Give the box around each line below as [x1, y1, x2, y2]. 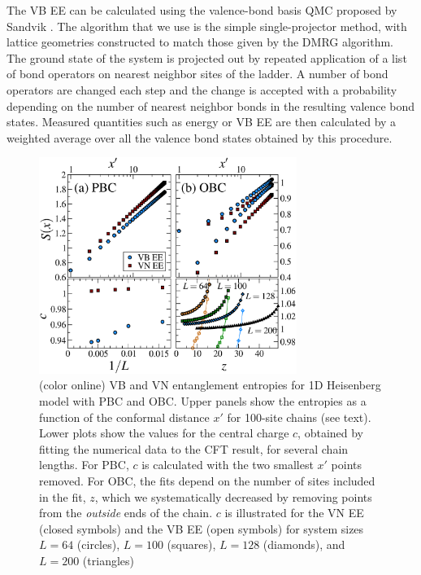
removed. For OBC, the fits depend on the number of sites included [39, 472, 375, 489]
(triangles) [82, 551, 134, 568]
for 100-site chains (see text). [227, 408, 371, 425]
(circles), [76, 536, 120, 553]
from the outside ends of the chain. [39, 504, 213, 521]
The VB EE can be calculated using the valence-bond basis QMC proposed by [7, 2, 397, 18]
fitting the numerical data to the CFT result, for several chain [39, 440, 349, 457]
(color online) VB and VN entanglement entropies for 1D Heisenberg [39, 376, 381, 393]
